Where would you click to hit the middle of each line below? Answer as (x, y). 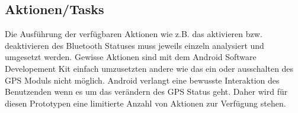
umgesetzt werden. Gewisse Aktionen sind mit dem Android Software (131, 57)
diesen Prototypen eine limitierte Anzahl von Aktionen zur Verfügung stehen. (145, 103)
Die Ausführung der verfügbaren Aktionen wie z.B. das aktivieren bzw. (134, 34)
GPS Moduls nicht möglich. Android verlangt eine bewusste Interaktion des (142, 80)
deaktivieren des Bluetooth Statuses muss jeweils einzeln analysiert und (134, 45)
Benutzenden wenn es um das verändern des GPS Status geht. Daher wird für (146, 92)
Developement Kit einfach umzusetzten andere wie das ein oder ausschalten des (149, 68)
